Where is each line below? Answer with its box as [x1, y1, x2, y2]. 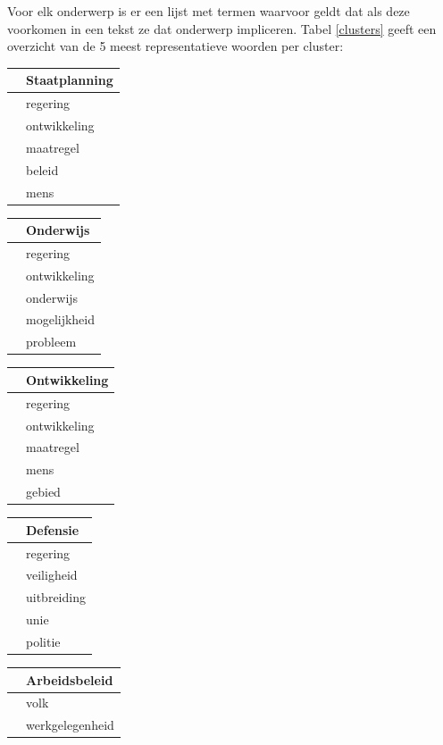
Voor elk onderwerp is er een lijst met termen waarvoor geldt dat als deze [7, 2, 410, 20]
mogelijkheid [26, 310, 96, 329]
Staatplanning [26, 71, 113, 89]
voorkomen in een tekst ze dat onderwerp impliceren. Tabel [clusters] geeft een [7, 19, 437, 38]
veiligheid [26, 565, 78, 584]
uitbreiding [26, 588, 86, 607]
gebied [26, 482, 61, 501]
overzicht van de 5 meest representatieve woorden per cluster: [7, 37, 344, 55]
